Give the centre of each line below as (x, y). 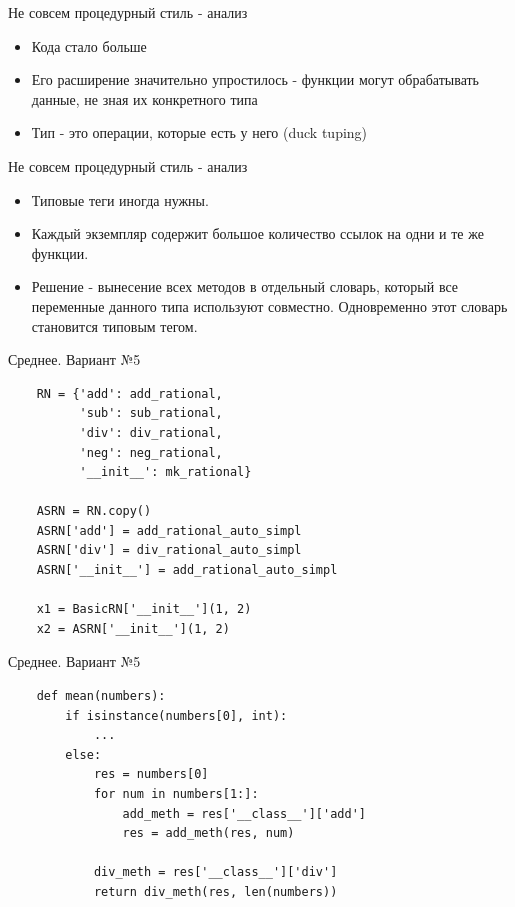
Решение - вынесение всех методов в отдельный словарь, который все (245, 286)
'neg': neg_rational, (151, 452)
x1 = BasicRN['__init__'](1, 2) (144, 609)
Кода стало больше (89, 45)
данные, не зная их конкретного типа (144, 98)
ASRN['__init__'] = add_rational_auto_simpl (187, 570)
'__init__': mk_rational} (165, 472)
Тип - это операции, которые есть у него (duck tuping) (199, 132)
